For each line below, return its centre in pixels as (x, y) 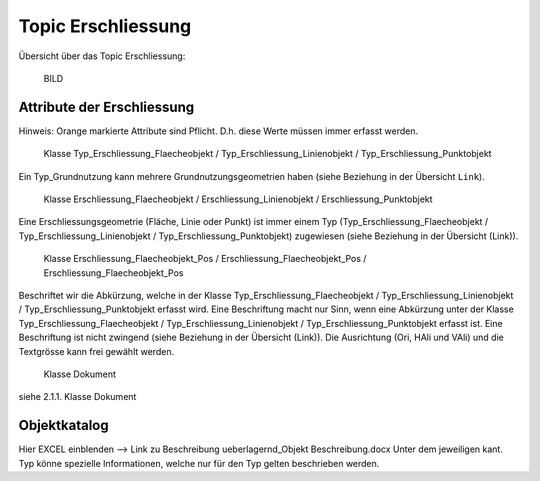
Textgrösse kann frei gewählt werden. (96, 351)
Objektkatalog (63, 425)
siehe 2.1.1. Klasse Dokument (77, 397)
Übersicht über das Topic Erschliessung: (102, 56)
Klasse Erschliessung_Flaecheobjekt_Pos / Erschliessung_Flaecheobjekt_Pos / (205, 259)
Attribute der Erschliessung (106, 106)
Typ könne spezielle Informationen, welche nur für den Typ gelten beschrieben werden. (199, 463)
